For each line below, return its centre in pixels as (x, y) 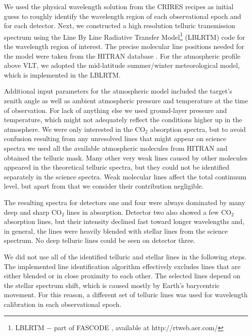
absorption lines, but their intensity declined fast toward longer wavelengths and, (124, 221)
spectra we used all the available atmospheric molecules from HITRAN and (116, 148)
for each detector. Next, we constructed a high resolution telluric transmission (119, 25)
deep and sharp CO (33, 212)
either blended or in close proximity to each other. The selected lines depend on (122, 276)
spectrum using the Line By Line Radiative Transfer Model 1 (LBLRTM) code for (125, 36)
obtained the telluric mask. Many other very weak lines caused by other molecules (126, 157)
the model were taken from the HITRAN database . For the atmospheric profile (122, 56)
